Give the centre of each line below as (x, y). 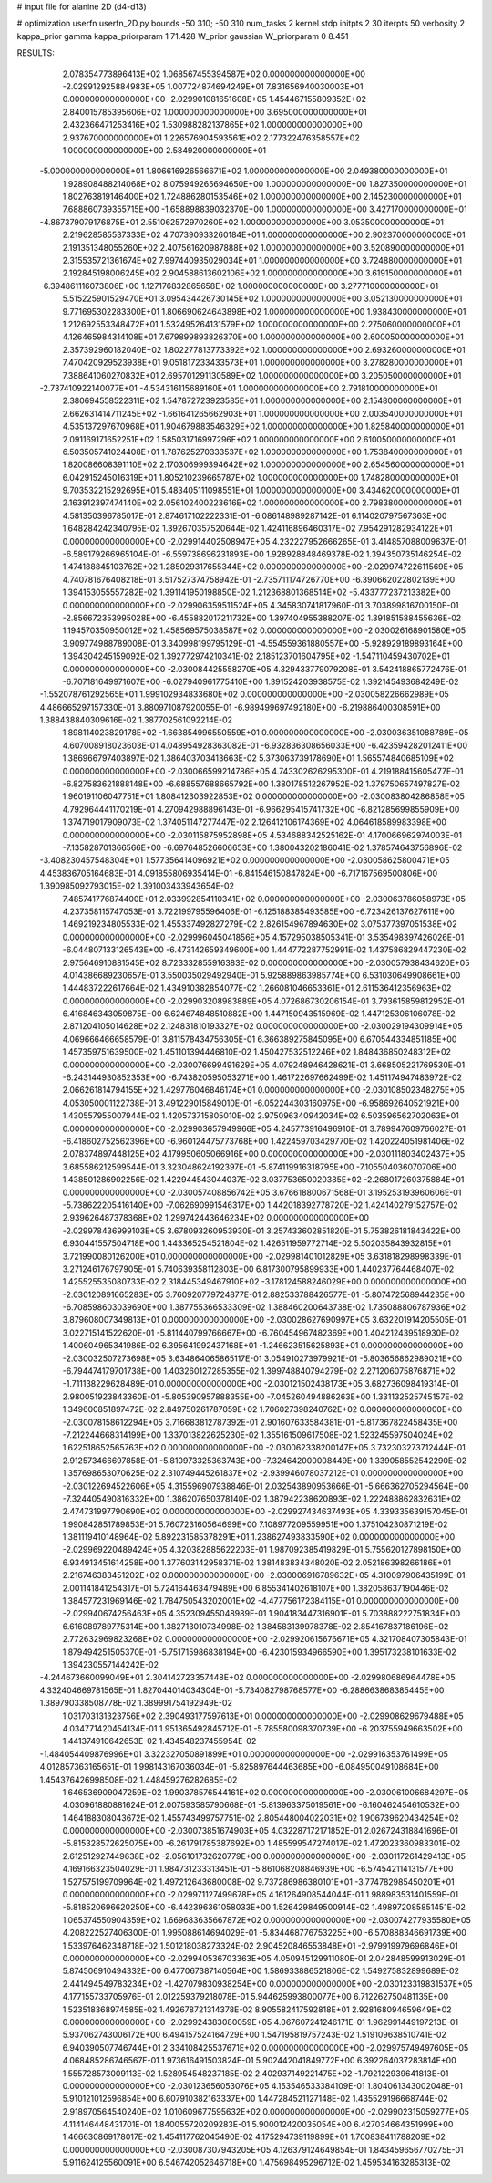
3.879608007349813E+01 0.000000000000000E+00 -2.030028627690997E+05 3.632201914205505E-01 (264, 1320)
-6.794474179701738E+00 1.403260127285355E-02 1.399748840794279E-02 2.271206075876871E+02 (259, 1371)
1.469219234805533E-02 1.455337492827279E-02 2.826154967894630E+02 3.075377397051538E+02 (260, 924)
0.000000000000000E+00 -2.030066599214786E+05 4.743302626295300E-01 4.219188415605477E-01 (263, 771)
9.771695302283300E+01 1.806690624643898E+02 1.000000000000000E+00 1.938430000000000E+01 (264, 311)
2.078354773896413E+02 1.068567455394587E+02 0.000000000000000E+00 (214, 74)
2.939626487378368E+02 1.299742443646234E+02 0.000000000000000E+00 (215, 1218)
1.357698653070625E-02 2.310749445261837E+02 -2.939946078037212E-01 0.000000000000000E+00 (263, 1473)
